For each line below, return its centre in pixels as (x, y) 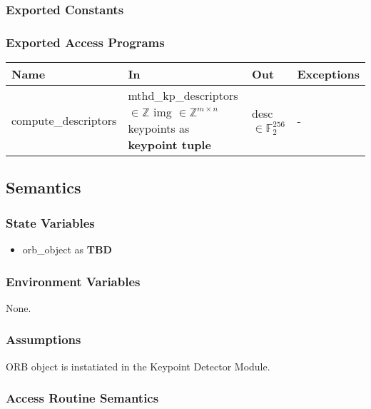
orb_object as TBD (67, 249)
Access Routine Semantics (82, 398)
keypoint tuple (169, 145)
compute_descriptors (64, 120)
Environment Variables (73, 281)
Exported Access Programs (85, 42)
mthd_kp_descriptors (183, 96)
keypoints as (159, 128)
